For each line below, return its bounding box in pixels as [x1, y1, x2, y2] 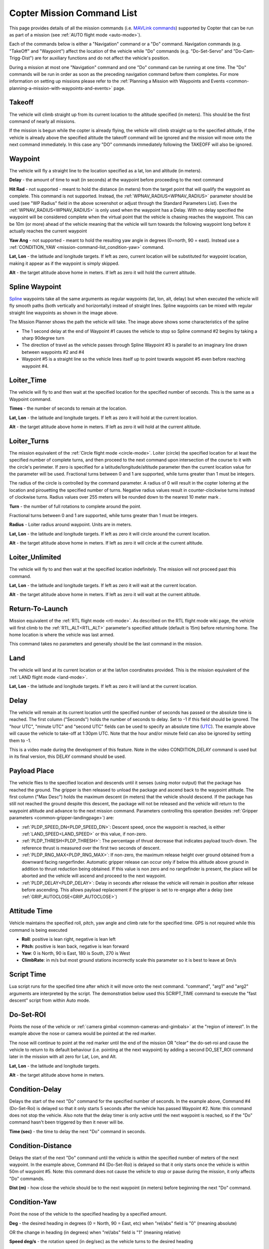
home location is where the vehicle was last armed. [9, 631, 115, 637]
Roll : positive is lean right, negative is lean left [21, 936, 116, 942]
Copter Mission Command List [9, 7, 137, 18]
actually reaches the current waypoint [9, 228, 87, 234]
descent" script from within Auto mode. [9, 997, 91, 1004]
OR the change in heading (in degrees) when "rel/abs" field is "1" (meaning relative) [9, 1229, 181, 1235]
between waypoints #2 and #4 [21, 349, 85, 355]
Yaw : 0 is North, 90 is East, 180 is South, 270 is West [21, 950, 131, 956]
